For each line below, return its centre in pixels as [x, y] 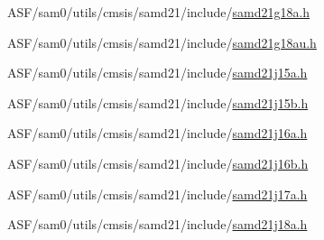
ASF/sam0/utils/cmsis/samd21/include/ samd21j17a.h [157, 194]
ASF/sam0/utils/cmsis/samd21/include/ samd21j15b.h [158, 102]
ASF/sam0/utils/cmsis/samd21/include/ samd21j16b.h [158, 163]
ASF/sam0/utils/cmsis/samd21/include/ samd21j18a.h [157, 224]
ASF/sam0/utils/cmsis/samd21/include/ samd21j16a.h [157, 133]
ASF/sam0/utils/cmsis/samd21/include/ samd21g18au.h [162, 42]
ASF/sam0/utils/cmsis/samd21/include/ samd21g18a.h [159, 12]
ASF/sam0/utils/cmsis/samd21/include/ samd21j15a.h [157, 73]
